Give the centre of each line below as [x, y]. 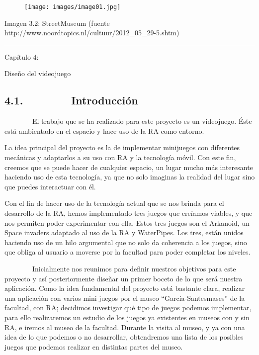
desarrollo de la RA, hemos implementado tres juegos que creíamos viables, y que [129, 213]
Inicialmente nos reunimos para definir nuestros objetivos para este [134, 268]
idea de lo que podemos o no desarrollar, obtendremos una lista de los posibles [124, 337]
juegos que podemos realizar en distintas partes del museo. [94, 346]
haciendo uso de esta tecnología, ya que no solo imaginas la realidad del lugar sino [130, 177]
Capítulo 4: [22, 56]
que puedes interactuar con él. [50, 186]
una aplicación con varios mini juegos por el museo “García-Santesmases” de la [125, 298]
